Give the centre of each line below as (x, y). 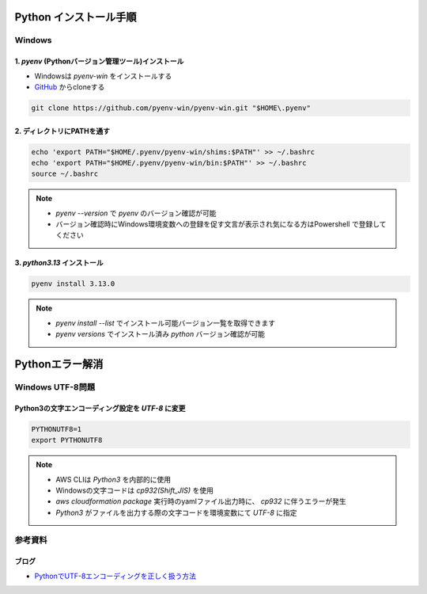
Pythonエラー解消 (59, 364)
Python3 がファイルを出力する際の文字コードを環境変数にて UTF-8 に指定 (176, 512)
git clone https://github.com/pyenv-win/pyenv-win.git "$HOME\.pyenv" (171, 108)
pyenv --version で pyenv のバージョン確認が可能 (136, 213)
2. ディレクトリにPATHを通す (62, 131)
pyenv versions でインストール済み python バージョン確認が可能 (160, 334)
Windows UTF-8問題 (55, 387)
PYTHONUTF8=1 (57, 429)
